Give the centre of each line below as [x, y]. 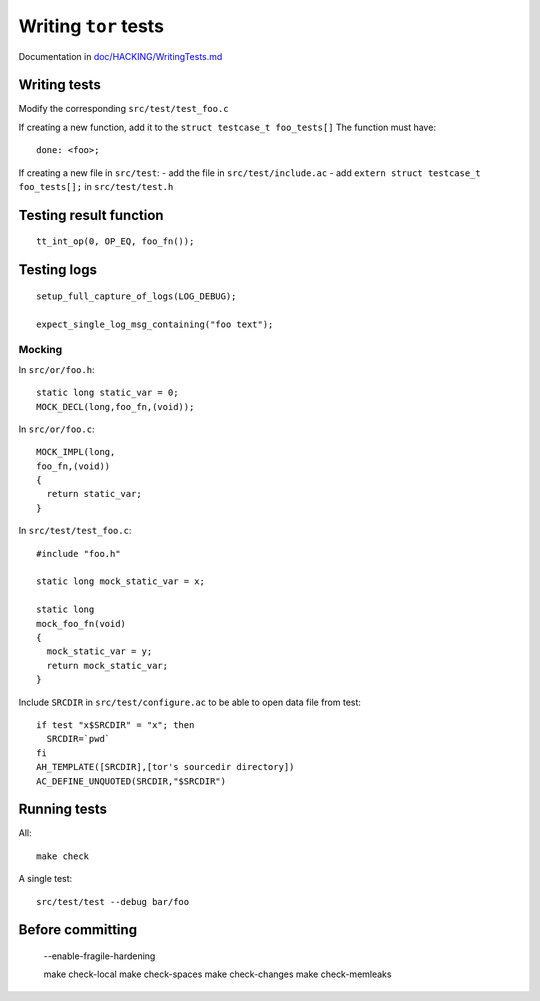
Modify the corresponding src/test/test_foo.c [123, 109]
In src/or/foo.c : [56, 429]
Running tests [63, 809]
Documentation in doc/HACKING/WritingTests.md [120, 56]
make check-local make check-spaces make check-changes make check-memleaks [217, 974]
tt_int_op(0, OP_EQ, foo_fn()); [115, 241]
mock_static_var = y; [99, 651]
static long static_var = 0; [107, 393]
